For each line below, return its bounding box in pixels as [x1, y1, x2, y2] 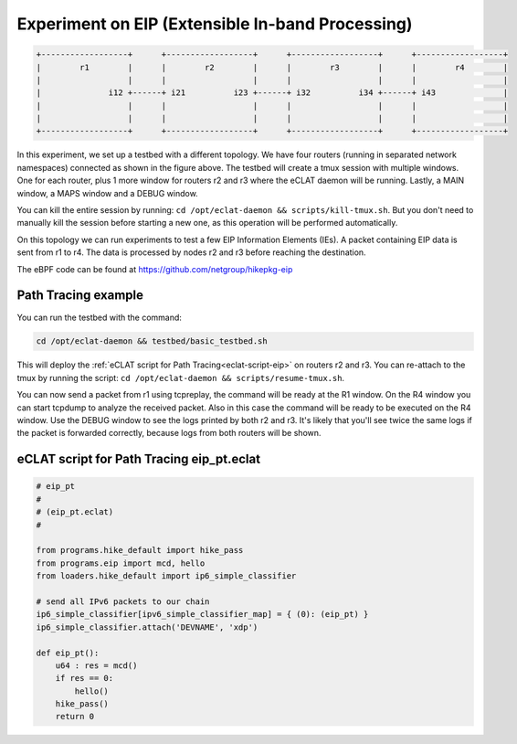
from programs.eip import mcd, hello [36, 558, 206, 569]
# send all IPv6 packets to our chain [36, 596, 210, 607]
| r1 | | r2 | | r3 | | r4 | [36, 62, 509, 72]
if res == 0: [55, 673, 114, 684]
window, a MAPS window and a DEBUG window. [16, 187, 198, 198]
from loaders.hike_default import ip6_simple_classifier [36, 571, 297, 581]
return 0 [55, 711, 95, 722]
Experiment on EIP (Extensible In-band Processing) [16, 14, 413, 34]
